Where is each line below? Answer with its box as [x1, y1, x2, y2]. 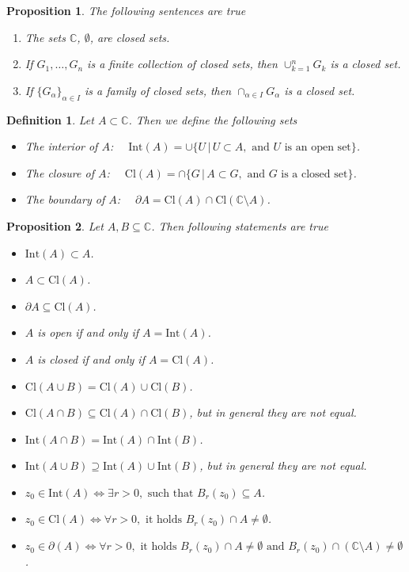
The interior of [25, 138, 98, 154]
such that [147, 487, 194, 499]
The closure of [25, 164, 94, 181]
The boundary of [25, 191, 105, 208]
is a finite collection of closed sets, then [87, 55, 278, 72]
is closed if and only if [37, 350, 145, 367]
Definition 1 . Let [6, 111, 94, 128]
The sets [25, 29, 66, 45]
